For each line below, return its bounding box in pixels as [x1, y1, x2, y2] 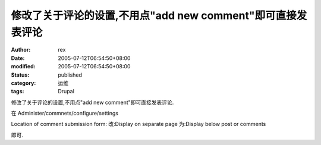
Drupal [58, 88, 74, 95]
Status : [11, 71, 30, 78]
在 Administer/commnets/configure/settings [11, 110, 119, 117]
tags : [11, 88, 24, 95]
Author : [11, 46, 31, 53]
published [58, 71, 83, 78]
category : [11, 79, 36, 86]
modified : [11, 63, 36, 70]
